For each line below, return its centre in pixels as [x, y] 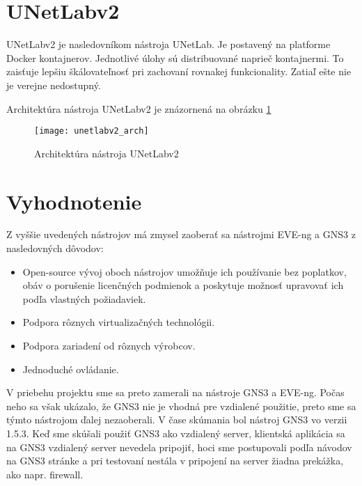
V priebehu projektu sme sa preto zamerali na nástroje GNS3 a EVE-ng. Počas [175, 392]
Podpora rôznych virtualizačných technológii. [119, 322]
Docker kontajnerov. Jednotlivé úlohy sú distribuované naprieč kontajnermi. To [175, 57]
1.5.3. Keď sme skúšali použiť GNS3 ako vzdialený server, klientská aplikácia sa [176, 433]
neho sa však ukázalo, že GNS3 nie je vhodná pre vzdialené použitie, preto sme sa [181, 406]
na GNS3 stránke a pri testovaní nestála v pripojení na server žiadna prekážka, [175, 461]
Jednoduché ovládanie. [71, 369]
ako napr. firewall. [45, 474]
